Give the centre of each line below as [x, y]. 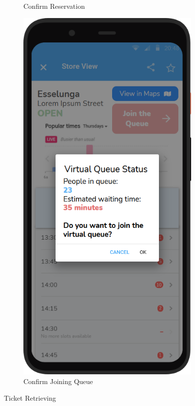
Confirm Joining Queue [58, 381]
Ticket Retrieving [30, 397]
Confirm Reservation [54, 6]
